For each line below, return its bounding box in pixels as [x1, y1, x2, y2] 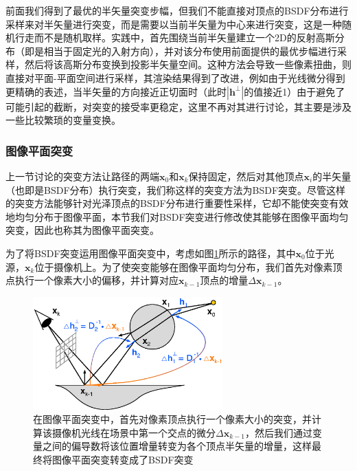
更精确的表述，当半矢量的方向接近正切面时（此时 [5, 84, 227, 98]
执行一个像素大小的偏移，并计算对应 [14, 273, 178, 287]
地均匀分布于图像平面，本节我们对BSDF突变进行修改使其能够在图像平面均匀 [5, 209, 349, 223]
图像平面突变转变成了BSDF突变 [51, 452, 194, 466]
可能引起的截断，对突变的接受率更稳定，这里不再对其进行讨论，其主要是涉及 [5, 99, 352, 113]
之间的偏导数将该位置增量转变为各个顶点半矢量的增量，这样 [42, 439, 312, 453]
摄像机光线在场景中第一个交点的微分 [51, 425, 216, 439]
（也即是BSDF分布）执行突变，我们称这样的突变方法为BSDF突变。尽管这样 [5, 182, 346, 197]
